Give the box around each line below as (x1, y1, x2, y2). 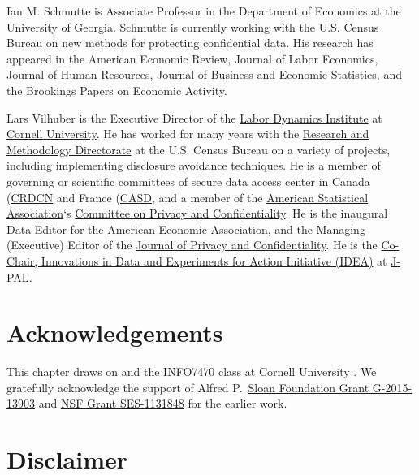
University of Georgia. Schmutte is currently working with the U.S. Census (6, 18, 379, 35)
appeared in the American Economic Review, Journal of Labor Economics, (6, 50, 378, 67)
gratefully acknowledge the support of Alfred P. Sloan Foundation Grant (6, 378, 369, 395)
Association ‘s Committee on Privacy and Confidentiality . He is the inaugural (6, 205, 388, 222)
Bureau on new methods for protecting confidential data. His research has (6, 34, 374, 51)
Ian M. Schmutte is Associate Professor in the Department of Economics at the (6, 2, 401, 19)
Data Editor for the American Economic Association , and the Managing (6, 220, 365, 237)
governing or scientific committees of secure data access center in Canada (6, 172, 370, 189)
